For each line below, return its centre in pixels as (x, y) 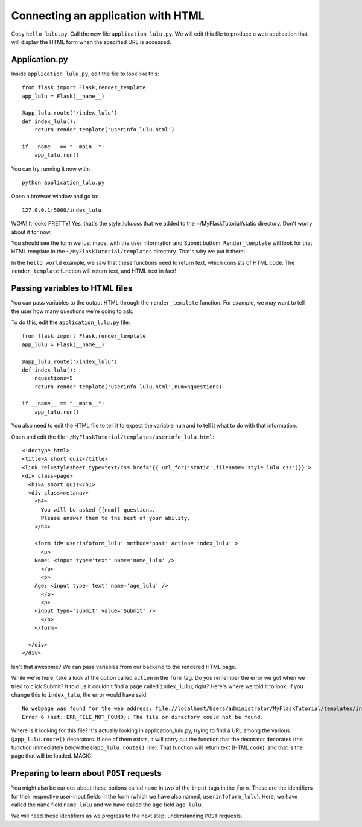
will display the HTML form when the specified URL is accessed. (91, 42)
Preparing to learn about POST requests (87, 773)
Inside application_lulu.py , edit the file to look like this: (85, 74)
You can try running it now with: (51, 168)
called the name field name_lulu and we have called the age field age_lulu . (107, 805)
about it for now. (31, 232)
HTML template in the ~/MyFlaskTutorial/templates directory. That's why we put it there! (128, 252)
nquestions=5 (53, 378)
